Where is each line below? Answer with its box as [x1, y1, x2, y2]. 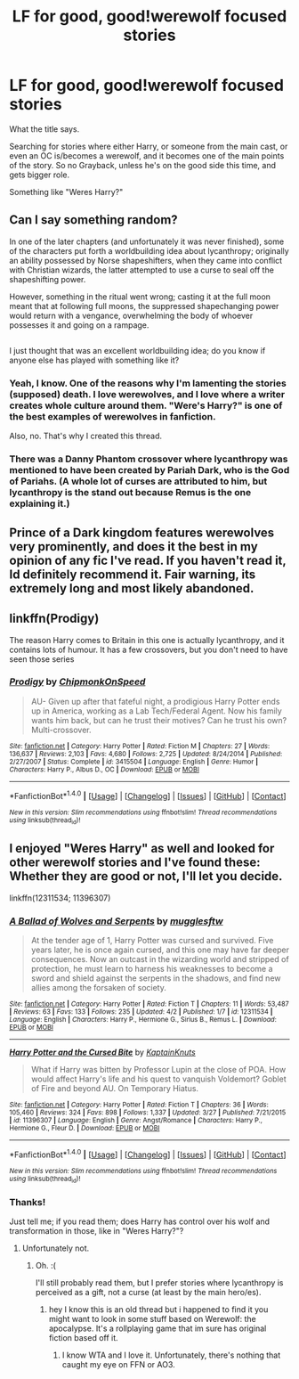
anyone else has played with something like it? [9, 355, 180, 366]
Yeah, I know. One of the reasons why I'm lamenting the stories [9, 377, 287, 389]
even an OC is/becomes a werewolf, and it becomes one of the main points [9, 150, 285, 161]
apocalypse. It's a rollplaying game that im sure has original [48, 1323, 267, 1334]
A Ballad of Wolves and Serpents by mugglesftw [9, 915, 224, 927]
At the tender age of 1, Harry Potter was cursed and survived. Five [30, 934, 274, 945]
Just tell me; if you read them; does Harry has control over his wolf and [9, 1216, 270, 1227]
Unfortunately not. [21, 1243, 90, 1253]
